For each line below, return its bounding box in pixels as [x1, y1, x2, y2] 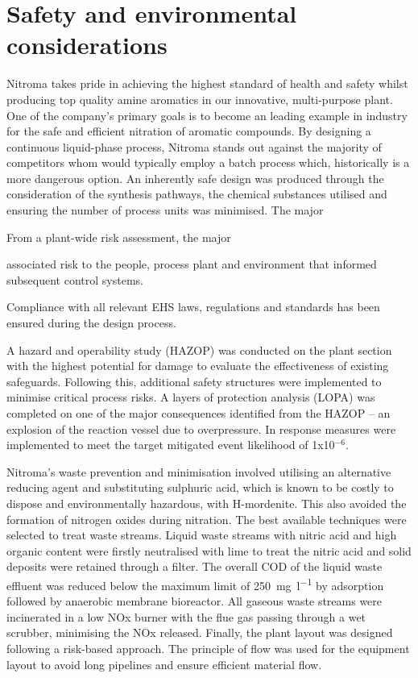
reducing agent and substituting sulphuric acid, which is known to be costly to [6, 479, 394, 496]
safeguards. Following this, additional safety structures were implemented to [6, 372, 382, 389]
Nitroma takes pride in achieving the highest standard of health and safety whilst [6, 75, 408, 92]
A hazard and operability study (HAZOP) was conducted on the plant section [6, 341, 392, 358]
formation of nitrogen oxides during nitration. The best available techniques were [6, 510, 407, 527]
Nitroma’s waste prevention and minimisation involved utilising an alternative [6, 463, 391, 480]
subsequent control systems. [6, 271, 143, 288]
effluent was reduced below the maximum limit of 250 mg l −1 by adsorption [6, 574, 384, 593]
